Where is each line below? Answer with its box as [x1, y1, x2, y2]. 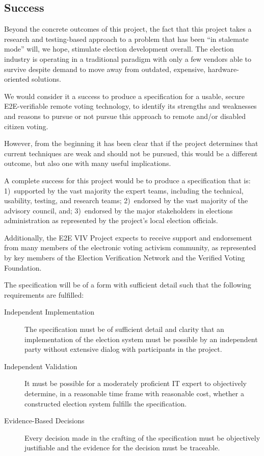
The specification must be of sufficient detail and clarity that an [24, 324, 224, 334]
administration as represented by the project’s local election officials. [4, 215, 218, 226]
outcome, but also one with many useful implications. [4, 158, 171, 169]
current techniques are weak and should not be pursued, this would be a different [4, 148, 258, 158]
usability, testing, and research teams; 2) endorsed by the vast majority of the [4, 195, 248, 206]
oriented [4, 74, 30, 84]
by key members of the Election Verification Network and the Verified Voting [4, 252, 245, 263]
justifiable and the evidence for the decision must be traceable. [24, 442, 220, 453]
